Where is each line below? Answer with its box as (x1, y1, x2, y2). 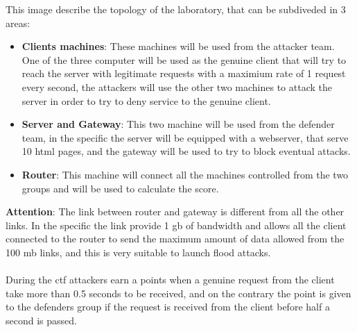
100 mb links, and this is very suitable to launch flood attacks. (6, 244, 271, 259)
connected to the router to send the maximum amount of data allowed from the (6, 231, 345, 246)
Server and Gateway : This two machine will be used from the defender (21, 117, 335, 131)
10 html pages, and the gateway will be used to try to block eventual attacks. (21, 144, 351, 158)
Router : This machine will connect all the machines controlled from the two (21, 167, 349, 181)
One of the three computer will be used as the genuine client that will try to (21, 52, 347, 67)
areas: (6, 15, 31, 30)
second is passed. (6, 313, 77, 327)
